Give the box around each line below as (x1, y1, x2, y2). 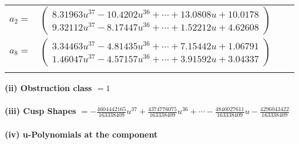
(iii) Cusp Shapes (5, 105, 76, 117)
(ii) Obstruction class (5, 82, 92, 93)
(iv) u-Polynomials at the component (5, 128, 158, 140)
